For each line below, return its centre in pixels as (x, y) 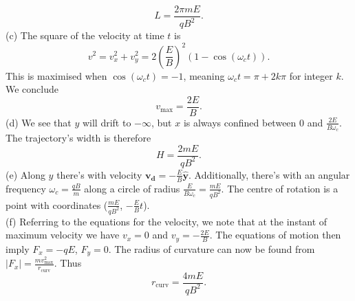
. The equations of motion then (275, 235)
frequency (26, 188)
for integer (311, 75)
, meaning (204, 75)
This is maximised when (56, 75)
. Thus (68, 263)
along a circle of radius (132, 188)
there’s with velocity (99, 174)
